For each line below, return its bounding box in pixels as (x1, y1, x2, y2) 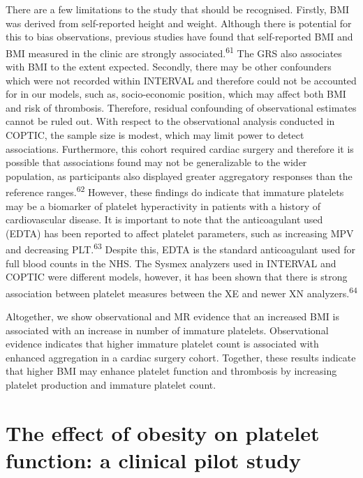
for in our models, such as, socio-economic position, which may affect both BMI (6, 87, 346, 101)
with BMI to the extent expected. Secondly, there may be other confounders (6, 59, 332, 74)
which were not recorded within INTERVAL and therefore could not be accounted (6, 73, 357, 87)
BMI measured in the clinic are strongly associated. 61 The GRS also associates (6, 43, 342, 60)
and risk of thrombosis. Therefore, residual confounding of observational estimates (6, 100, 357, 114)
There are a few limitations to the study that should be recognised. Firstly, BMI (6, 2, 350, 16)
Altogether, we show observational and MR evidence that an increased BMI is (6, 309, 339, 324)
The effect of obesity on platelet (6, 418, 320, 447)
